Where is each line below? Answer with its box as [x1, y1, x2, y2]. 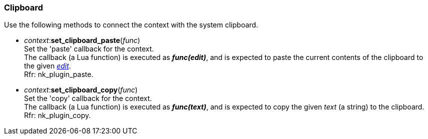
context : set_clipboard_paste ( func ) [24, 36, 140, 45]
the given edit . [24, 61, 71, 70]
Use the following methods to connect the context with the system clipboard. [4, 20, 258, 29]
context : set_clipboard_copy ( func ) [24, 85, 138, 94]
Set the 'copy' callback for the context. [24, 94, 152, 103]
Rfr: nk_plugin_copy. [24, 111, 91, 120]
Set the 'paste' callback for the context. [24, 44, 154, 53]
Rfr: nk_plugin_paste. [24, 70, 94, 79]
